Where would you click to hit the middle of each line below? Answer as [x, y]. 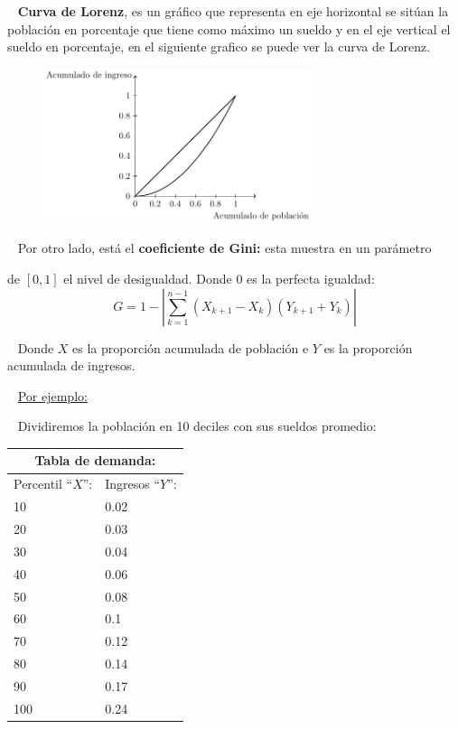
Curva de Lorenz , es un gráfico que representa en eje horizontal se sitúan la [233, 11]
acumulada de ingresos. [71, 365]
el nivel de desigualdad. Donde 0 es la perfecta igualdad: [219, 278]
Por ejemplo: [52, 395]
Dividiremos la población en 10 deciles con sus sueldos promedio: [197, 426]
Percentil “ [43, 484]
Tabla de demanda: [95, 460]
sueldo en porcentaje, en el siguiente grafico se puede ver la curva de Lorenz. [219, 47]
